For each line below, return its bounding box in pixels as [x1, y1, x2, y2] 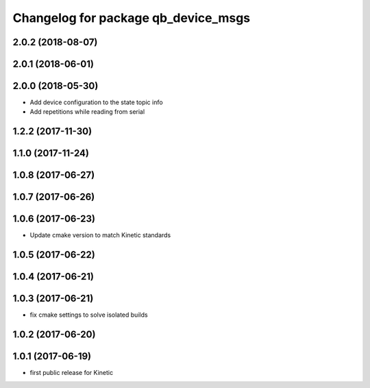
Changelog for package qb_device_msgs [12, 10, 251, 25]
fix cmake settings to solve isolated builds [29, 311, 148, 319]
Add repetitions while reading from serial [29, 108, 145, 116]
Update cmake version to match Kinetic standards [29, 231, 171, 239]
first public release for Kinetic [29, 369, 113, 377]
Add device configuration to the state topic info [29, 98, 164, 106]
